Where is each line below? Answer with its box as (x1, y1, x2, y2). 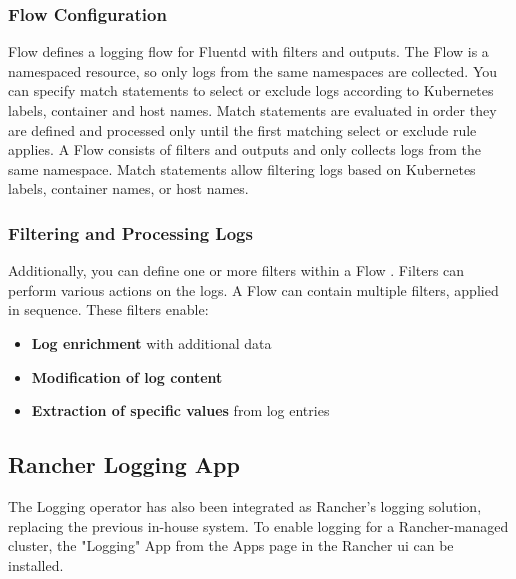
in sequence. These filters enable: (8, 299, 209, 320)
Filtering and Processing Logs (8, 220, 253, 245)
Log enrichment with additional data (31, 332, 272, 353)
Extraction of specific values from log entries (31, 400, 330, 421)
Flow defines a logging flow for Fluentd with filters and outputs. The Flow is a (8, 41, 489, 62)
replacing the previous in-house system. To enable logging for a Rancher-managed (8, 515, 509, 536)
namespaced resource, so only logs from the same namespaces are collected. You (8, 60, 498, 81)
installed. (8, 554, 64, 575)
